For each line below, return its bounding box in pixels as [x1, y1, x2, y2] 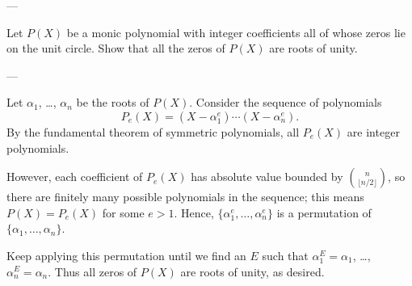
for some [102, 204, 145, 221]
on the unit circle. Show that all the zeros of [6, 40, 225, 57]
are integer [347, 123, 400, 140]
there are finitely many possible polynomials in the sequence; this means [6, 188, 364, 205]
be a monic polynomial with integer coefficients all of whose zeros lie [66, 23, 406, 40]
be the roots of [76, 94, 149, 111]
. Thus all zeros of [48, 263, 137, 280]
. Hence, [174, 204, 214, 221]
